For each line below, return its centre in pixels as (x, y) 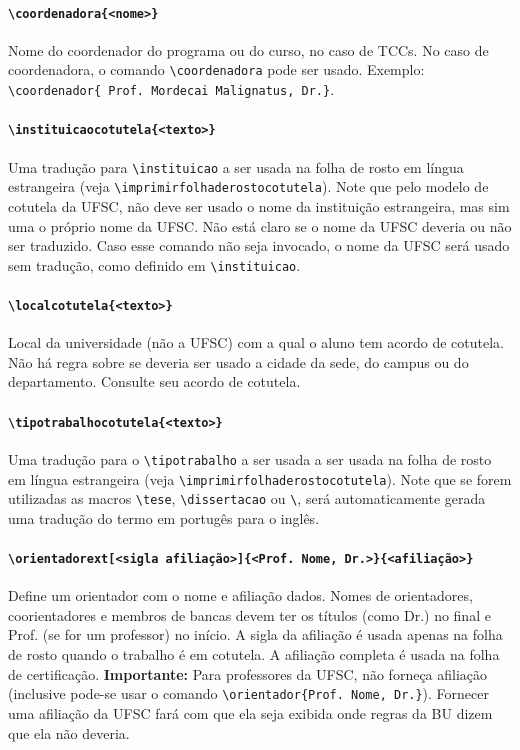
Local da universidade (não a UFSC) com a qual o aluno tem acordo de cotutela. (256, 342)
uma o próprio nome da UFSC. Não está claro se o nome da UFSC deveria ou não (260, 225)
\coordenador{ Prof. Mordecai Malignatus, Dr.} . (171, 89)
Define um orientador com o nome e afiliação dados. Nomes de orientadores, (240, 595)
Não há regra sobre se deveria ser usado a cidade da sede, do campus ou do (238, 361)
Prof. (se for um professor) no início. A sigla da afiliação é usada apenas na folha (255, 634)
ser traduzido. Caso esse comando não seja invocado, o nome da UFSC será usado (259, 245)
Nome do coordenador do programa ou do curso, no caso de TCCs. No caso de (248, 49)
